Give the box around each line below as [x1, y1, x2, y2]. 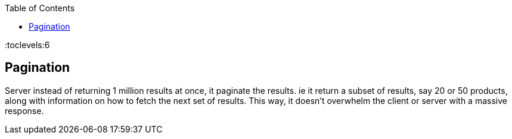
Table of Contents [5, 3, 75, 13]
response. [5, 105, 44, 116]
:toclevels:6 [5, 40, 50, 50]
